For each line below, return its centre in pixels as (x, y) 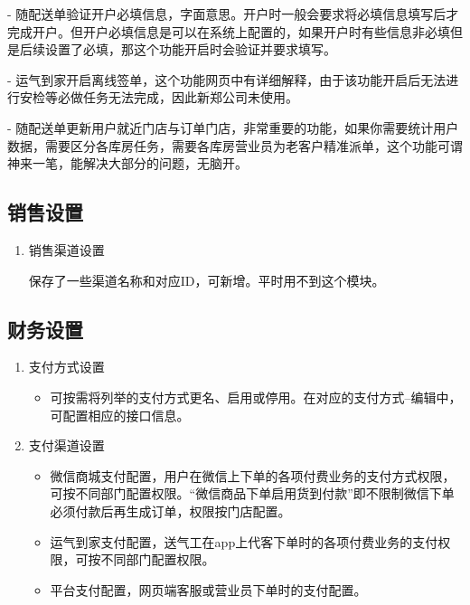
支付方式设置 (66, 367)
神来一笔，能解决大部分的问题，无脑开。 (127, 163)
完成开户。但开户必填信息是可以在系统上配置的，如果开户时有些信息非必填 (229, 31)
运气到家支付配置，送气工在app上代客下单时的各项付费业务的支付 (244, 541)
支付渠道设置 (66, 445)
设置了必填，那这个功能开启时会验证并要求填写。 (190, 49)
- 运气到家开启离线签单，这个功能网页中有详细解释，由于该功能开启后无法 (227, 79)
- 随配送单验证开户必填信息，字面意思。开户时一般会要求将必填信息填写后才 (233, 14)
